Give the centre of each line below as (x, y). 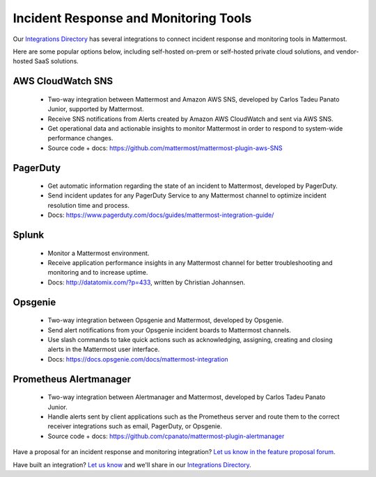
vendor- (347, 51)
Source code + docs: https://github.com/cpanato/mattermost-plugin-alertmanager (166, 436)
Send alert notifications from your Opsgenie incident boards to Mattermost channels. (170, 330)
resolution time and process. (89, 205)
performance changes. (80, 138)
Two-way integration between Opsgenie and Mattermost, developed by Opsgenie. (166, 321)
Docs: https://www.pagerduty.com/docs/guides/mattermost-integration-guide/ (161, 215)
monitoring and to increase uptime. (98, 273)
